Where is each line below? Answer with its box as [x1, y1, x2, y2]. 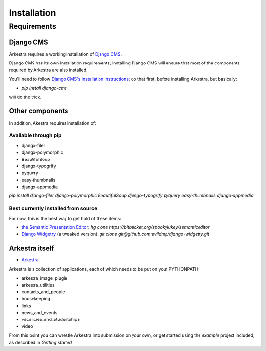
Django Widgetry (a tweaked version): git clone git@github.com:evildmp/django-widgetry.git [21, 231, 209, 237]
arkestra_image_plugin [21, 275, 67, 281]
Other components [9, 107, 68, 115]
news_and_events [21, 310, 58, 316]
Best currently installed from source [9, 205, 98, 212]
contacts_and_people [21, 288, 65, 295]
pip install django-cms [21, 85, 67, 91]
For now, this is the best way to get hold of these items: [9, 215, 122, 221]
